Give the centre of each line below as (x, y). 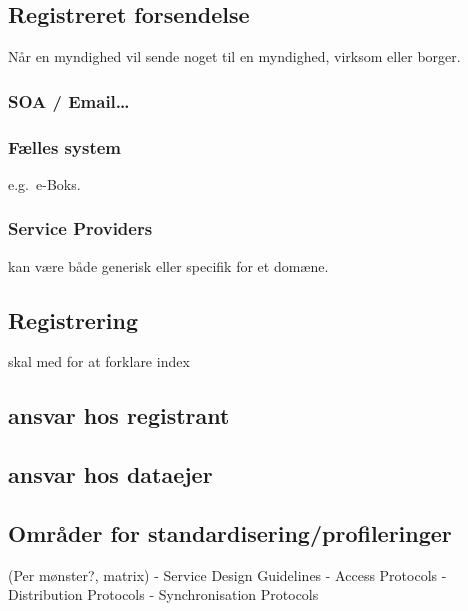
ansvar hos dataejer (110, 474)
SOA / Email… (69, 100)
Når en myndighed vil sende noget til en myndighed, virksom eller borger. (234, 56)
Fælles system (65, 146)
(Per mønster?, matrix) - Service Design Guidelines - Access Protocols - (227, 574)
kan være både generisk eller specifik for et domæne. (168, 265)
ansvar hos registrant (119, 415)
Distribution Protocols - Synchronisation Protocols (163, 594)
